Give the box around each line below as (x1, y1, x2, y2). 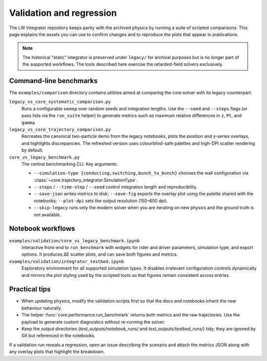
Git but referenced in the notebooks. (21, 333, 96, 339)
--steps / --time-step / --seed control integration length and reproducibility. (34, 184, 198, 190)
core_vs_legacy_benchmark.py (9, 154, 80, 160)
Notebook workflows (9, 225, 75, 233)
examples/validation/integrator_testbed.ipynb (9, 259, 124, 264)
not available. (34, 212, 61, 218)
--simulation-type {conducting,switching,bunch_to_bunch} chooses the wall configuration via (34, 170, 249, 176)
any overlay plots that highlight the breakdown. (9, 349, 105, 355)
